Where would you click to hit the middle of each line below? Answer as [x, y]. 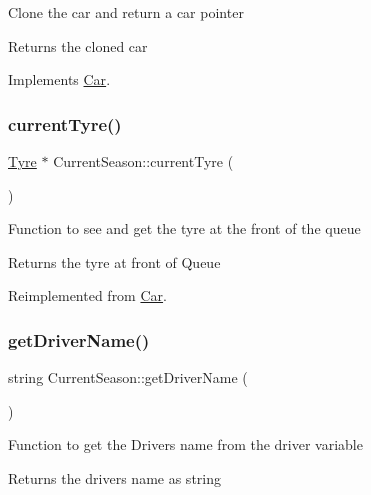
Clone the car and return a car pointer [126, 12]
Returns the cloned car [78, 45]
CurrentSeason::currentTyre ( [143, 161]
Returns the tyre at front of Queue [114, 261]
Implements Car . [59, 79]
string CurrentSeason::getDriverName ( [128, 377]
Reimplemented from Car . [87, 295]
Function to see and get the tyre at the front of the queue [184, 228]
